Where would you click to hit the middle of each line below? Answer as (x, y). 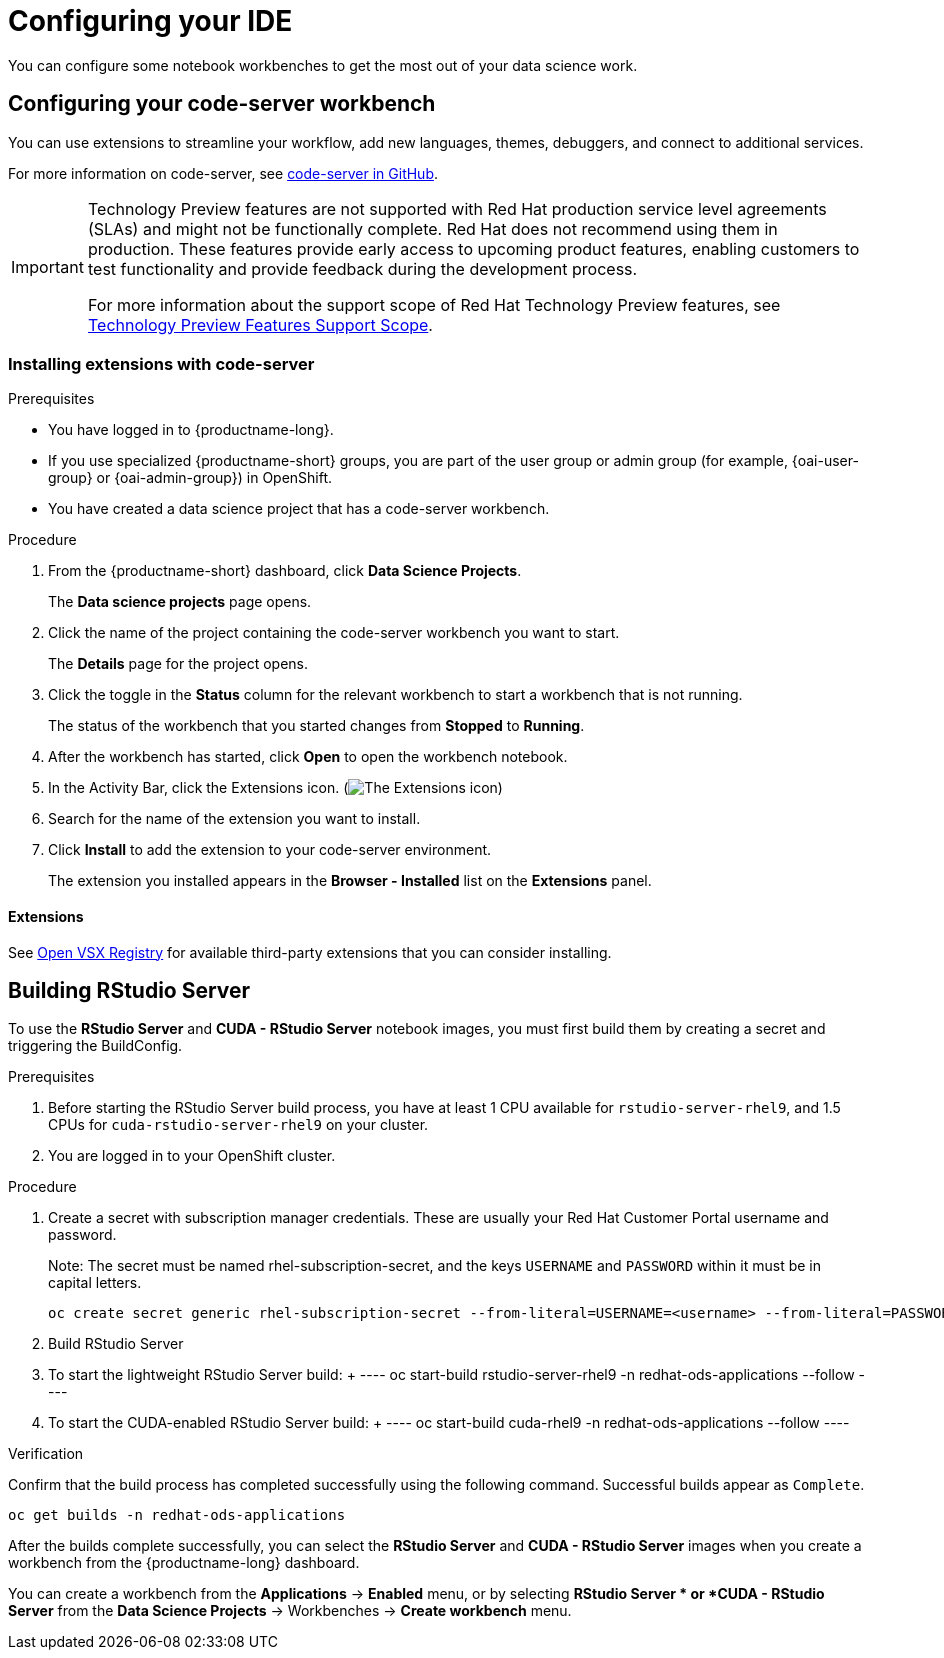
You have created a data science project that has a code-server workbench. (299, 509)
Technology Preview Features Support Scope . (260, 324)
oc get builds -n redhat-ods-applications (177, 1515)
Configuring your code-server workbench (222, 104)
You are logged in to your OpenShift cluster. (192, 1156)
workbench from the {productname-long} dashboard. (184, 1563)
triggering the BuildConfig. (95, 1046)
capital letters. (95, 1283)
